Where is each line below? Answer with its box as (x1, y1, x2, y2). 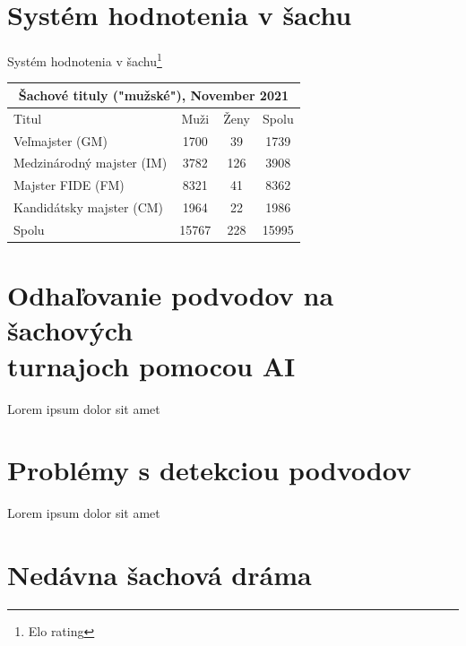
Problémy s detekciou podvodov (7, 452, 411, 488)
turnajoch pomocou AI (7, 347, 296, 383)
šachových (7, 312, 134, 349)
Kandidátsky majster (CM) (13, 198, 164, 217)
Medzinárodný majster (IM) (13, 153, 168, 172)
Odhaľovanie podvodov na (7, 277, 334, 314)
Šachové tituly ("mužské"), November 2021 (18, 85, 289, 104)
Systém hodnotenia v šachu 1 (7, 49, 162, 70)
